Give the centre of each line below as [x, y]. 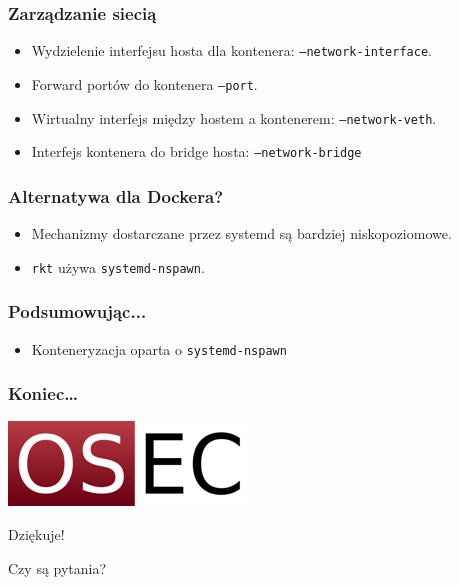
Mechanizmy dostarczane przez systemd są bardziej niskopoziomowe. [241, 233]
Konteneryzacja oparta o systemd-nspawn [159, 348]
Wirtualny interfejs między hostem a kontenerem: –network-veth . [234, 117]
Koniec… [43, 393]
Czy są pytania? [57, 567]
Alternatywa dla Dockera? [116, 195]
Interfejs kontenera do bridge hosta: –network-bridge [196, 151]
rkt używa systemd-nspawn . [118, 266]
